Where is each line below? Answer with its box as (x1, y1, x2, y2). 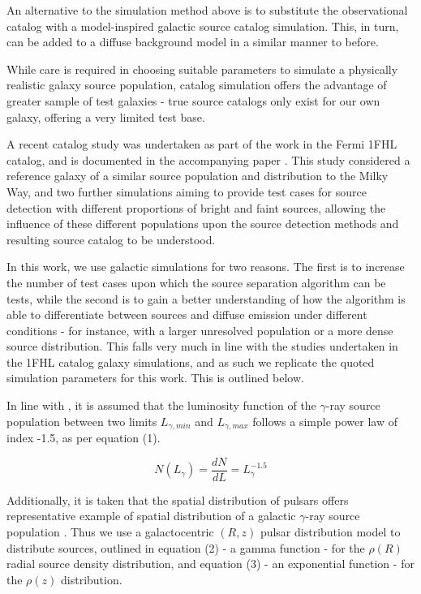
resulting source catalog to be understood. (6, 230, 216, 247)
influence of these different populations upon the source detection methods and (6, 215, 399, 232)
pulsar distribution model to (260, 523, 401, 540)
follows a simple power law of (252, 412, 397, 429)
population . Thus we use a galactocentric (6, 523, 214, 540)
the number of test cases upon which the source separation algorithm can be (6, 273, 386, 291)
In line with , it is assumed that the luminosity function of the (6, 397, 316, 414)
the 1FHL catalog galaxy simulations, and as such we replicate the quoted (6, 353, 375, 370)
